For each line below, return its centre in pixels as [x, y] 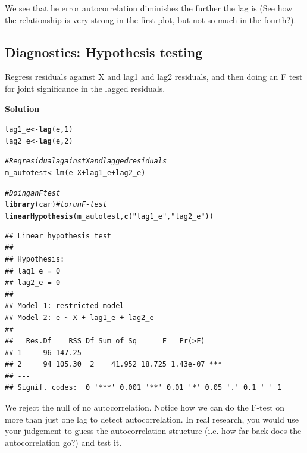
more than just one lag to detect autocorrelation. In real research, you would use [152, 419]
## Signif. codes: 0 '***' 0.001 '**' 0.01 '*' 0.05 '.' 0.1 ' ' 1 [143, 388]
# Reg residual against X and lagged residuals [86, 161]
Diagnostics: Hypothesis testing [104, 52]
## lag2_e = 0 [33, 283]
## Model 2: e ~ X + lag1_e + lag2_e [79, 317]
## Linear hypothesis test [58, 236]
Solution [22, 108]
